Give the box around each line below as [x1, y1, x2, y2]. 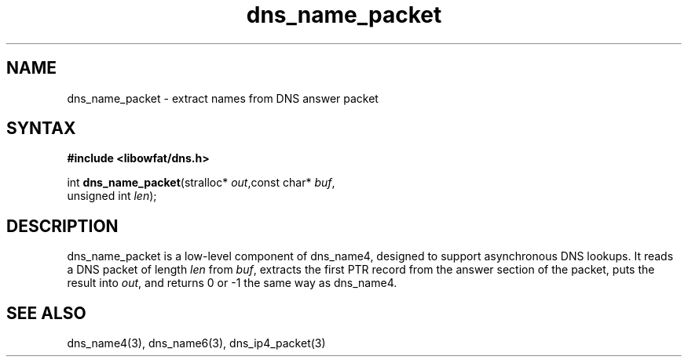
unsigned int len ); [67, 189, 157, 203]
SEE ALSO [6, 303, 86, 323]
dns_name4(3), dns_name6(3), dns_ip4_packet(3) [67, 336, 326, 350]
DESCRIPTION [6, 216, 119, 236]
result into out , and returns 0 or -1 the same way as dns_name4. [67, 276, 397, 290]
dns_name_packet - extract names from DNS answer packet [67, 91, 379, 105]
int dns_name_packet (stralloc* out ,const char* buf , [67, 176, 335, 190]
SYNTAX [6, 118, 76, 139]
